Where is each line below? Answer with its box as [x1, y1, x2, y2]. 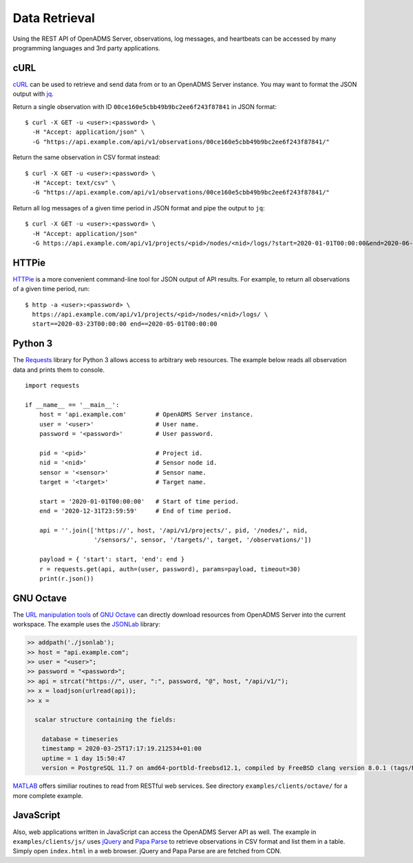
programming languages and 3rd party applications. [12, 43, 161, 52]
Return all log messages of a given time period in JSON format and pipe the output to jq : [12, 204, 265, 212]
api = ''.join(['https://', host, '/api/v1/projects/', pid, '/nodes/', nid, [39, 526, 308, 534]
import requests [25, 381, 80, 390]
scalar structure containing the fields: [34, 716, 177, 724]
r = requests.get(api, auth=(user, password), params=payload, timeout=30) [39, 565, 301, 573]
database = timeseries [41, 735, 118, 743]
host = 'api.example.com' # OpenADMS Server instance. [39, 410, 254, 419]
